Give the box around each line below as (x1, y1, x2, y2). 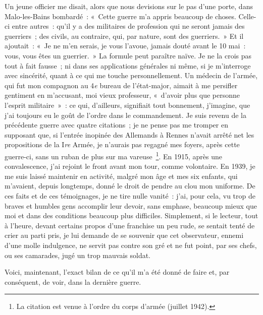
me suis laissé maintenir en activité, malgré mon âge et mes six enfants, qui (5, 170, 238, 181)
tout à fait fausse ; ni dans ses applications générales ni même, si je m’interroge (5, 60, 251, 71)
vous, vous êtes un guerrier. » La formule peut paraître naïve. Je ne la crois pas (5, 50, 252, 60)
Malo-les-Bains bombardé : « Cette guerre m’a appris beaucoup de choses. (5, 11, 236, 21)
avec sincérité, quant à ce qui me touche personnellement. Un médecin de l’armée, (5, 70, 258, 81)
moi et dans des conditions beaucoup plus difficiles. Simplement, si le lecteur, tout (5, 210, 258, 221)
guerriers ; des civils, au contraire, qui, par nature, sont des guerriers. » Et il (5, 30, 244, 41)
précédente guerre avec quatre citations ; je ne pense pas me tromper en (5, 119, 228, 130)
